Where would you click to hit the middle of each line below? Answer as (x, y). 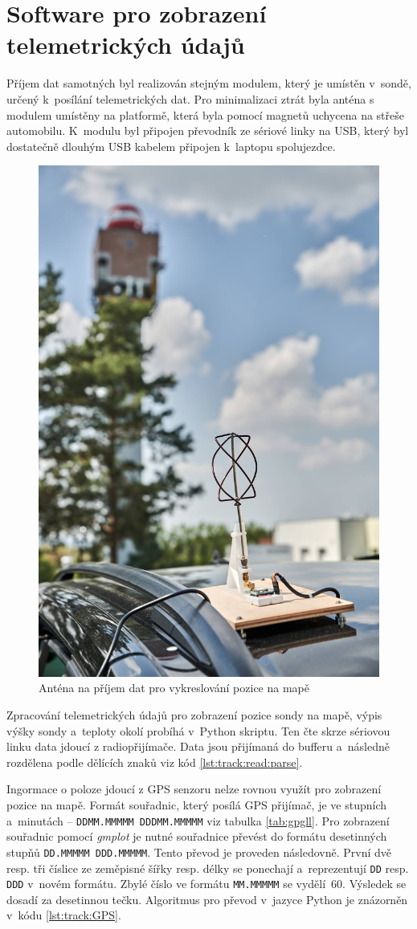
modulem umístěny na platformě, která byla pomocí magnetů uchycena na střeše (205, 114)
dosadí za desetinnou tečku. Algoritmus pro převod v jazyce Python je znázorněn (207, 899)
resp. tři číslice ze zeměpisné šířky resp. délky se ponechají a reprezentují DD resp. (208, 868)
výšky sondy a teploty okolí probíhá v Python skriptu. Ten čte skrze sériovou (198, 730)
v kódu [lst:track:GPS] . (64, 915)
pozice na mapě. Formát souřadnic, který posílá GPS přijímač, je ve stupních (197, 805)
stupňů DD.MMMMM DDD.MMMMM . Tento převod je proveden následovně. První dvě (199, 852)
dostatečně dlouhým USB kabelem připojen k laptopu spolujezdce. (171, 146)
